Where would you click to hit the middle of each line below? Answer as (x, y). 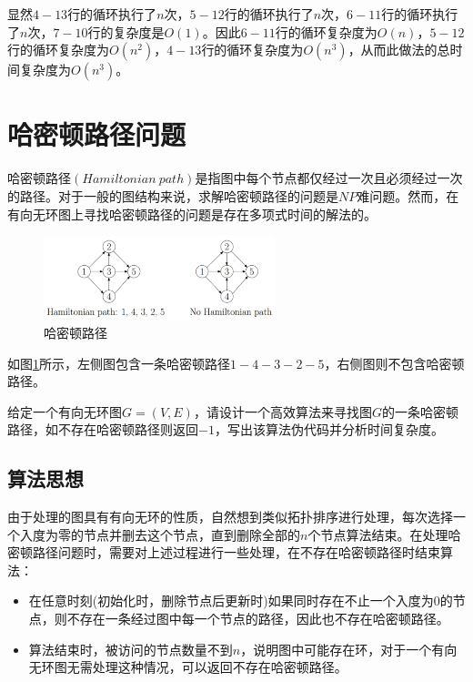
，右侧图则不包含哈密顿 (394, 363)
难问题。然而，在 (408, 195)
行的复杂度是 (126, 31)
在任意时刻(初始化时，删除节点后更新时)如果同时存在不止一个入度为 (231, 601)
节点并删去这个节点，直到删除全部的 (191, 534)
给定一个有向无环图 (65, 411)
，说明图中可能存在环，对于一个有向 (349, 649)
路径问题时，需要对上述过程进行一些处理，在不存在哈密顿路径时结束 (236, 552)
